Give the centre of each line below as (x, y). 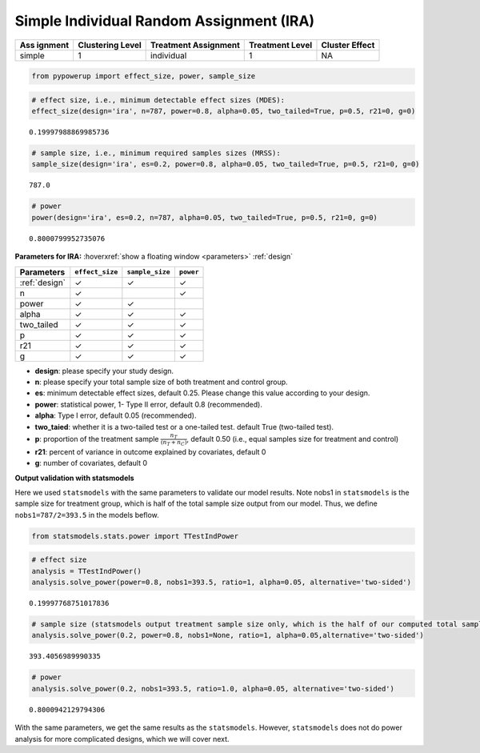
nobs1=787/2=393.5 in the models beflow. (87, 515)
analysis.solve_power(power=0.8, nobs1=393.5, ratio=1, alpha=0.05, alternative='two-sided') (222, 583)
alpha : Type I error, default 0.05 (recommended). (116, 415)
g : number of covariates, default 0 (91, 463)
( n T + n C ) (174, 443)
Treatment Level (281, 45)
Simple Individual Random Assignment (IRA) (165, 21)
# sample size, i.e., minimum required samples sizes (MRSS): (156, 153)
